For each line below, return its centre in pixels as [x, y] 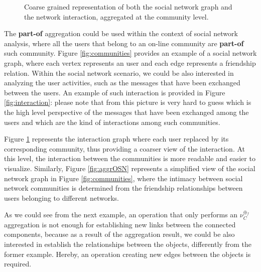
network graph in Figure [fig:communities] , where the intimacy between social [123, 178]
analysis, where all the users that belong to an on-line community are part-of [124, 43]
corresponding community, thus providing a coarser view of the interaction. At [124, 148]
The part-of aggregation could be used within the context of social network [121, 33]
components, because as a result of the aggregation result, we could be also [119, 234]
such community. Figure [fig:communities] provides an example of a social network [130, 53]
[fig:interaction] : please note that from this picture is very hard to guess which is [128, 102]
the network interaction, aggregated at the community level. [116, 16]
